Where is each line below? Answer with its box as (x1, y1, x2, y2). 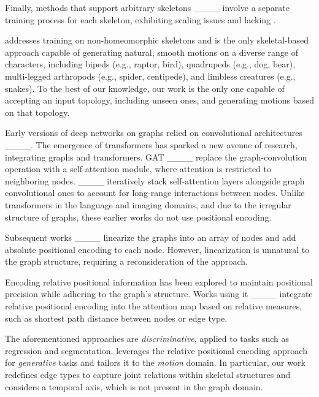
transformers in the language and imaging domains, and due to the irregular (5, 198, 291, 211)
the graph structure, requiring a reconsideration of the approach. (5, 255, 248, 268)
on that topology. (5, 105, 70, 118)
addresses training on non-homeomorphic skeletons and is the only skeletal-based (5, 34, 309, 47)
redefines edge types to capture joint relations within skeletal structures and (5, 368, 291, 381)
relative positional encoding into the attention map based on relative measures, (5, 300, 302, 312)
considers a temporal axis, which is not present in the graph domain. (5, 380, 263, 393)
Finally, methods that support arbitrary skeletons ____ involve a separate (5, 1, 290, 13)
